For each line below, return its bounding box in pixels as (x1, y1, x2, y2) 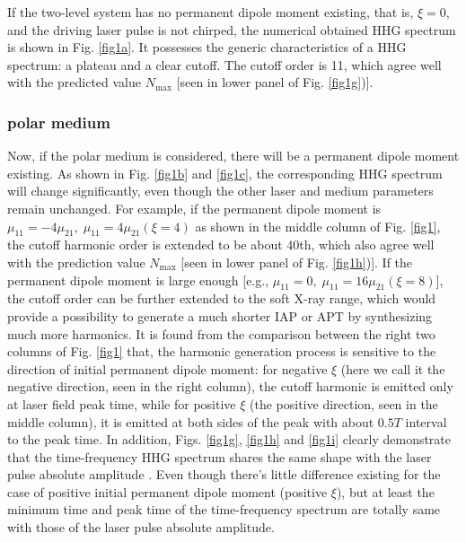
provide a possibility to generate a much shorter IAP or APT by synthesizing (7, 306, 433, 325)
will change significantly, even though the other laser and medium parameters (7, 181, 434, 200)
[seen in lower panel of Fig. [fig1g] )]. (176, 73, 374, 92)
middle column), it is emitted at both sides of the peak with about (7, 412, 374, 431)
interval (405, 412, 447, 431)
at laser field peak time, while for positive (7, 394, 236, 413)
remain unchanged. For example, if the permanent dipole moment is (7, 198, 382, 217)
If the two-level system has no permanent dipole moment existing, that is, (7, 3, 414, 21)
